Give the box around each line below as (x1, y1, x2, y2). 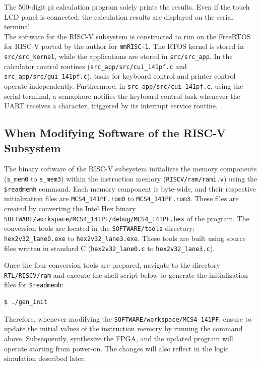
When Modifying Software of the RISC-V (4, 125, 226, 141)
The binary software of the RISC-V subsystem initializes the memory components (4, 163, 257, 174)
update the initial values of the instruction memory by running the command (4, 323, 243, 334)
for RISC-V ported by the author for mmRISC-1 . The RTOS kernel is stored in (4, 41, 244, 51)
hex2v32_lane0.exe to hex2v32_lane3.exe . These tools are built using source (4, 232, 246, 243)
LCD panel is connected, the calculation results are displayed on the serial (4, 11, 233, 22)
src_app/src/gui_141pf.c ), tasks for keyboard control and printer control (4, 71, 236, 81)
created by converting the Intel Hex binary (4, 203, 136, 213)
